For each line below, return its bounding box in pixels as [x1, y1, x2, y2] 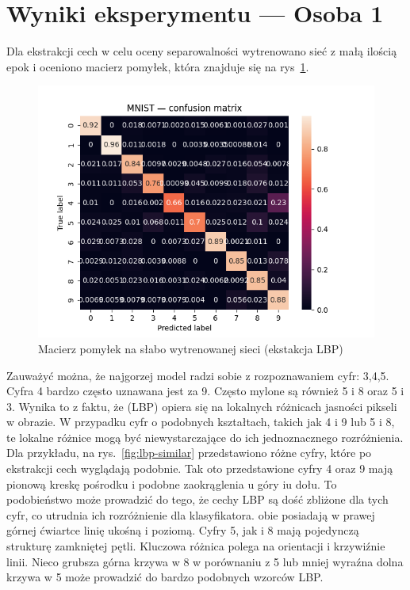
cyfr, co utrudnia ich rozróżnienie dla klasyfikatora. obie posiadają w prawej [6, 506, 375, 523]
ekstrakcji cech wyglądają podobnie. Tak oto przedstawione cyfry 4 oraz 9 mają [6, 460, 393, 477]
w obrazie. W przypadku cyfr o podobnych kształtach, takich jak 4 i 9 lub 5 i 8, [6, 413, 395, 430]
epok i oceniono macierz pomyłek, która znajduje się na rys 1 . [6, 58, 309, 74]
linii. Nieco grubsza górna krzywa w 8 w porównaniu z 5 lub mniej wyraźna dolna [6, 553, 404, 569]
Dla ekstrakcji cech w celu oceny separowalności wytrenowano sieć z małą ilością [6, 43, 397, 59]
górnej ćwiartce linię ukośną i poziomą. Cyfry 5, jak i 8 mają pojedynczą [6, 522, 359, 539]
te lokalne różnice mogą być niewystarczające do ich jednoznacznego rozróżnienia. [6, 428, 404, 445]
